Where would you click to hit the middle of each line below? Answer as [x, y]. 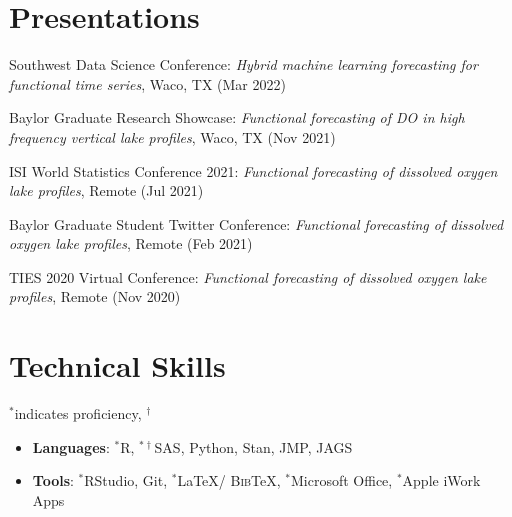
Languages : [71, 446]
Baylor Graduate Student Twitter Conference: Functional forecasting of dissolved [256, 223]
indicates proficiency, [78, 413]
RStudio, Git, [126, 480]
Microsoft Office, [342, 480]
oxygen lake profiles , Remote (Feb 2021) [131, 243]
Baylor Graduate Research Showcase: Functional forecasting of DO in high [237, 117]
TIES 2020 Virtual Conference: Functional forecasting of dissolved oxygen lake [248, 276]
